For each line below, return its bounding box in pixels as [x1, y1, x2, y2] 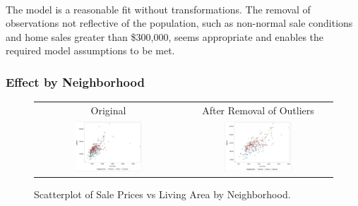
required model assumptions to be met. [6, 43, 175, 58]
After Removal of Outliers [202, 102, 314, 117]
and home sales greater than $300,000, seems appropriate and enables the [6, 29, 324, 44]
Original [90, 102, 126, 117]
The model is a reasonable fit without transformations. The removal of [6, 1, 311, 16]
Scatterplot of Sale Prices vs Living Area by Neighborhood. [34, 187, 291, 202]
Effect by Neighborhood [6, 73, 145, 90]
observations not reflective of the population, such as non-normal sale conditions [6, 16, 353, 30]
